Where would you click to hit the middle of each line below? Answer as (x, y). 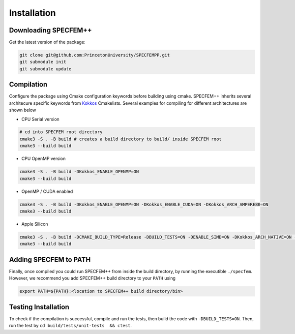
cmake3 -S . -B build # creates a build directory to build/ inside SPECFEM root (121, 139)
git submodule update (45, 69)
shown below (23, 110)
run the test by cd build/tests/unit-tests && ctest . (71, 326)
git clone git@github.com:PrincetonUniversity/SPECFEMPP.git (95, 55)
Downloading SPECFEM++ (50, 30)
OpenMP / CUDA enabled (47, 191)
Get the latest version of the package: (47, 42)
